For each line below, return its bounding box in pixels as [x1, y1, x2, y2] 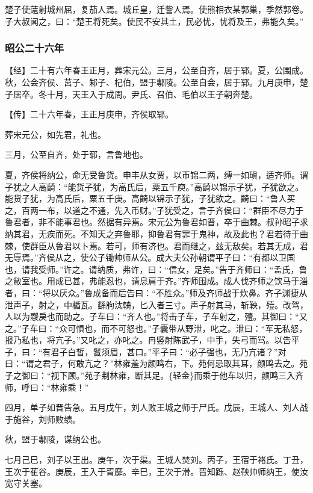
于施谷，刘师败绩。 [5, 412, 81, 425]
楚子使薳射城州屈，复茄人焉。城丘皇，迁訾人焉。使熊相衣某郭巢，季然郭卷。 [5, 3, 308, 15]
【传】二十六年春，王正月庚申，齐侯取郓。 [5, 108, 173, 120]
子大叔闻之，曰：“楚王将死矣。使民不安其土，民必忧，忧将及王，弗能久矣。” [5, 14, 304, 27]
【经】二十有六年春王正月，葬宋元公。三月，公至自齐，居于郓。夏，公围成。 [5, 64, 308, 76]
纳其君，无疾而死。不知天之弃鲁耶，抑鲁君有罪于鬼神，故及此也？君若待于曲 [5, 227, 308, 240]
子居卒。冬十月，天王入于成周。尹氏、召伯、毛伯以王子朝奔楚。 [5, 87, 258, 100]
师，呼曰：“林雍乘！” [5, 380, 89, 393]
